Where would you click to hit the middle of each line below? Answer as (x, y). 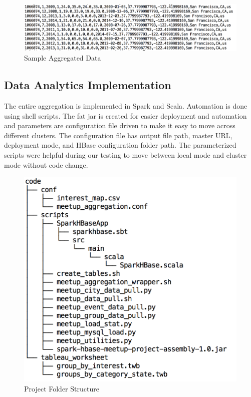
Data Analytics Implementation (88, 85)
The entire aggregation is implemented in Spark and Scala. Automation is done (126, 105)
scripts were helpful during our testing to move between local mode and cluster (125, 154)
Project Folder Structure (62, 388)
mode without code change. (46, 164)
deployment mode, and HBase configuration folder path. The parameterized (120, 145)
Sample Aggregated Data (63, 58)
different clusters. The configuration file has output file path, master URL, (118, 135)
